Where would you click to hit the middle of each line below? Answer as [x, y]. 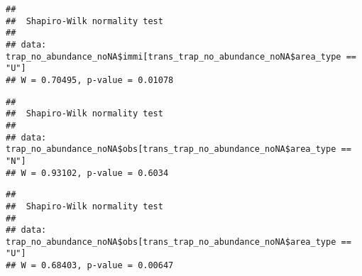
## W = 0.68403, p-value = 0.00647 [90, 266]
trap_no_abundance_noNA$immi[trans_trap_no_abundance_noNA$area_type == [181, 56]
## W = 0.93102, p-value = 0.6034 [87, 173]
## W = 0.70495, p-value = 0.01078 [90, 80]
